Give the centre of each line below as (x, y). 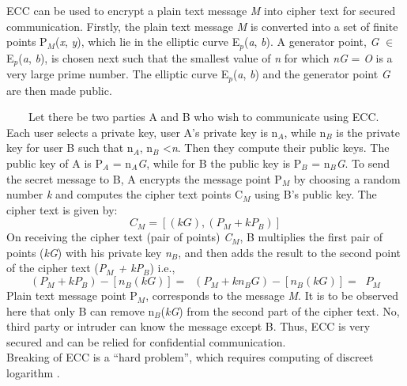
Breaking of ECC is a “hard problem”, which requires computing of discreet (190, 357)
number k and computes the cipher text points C (125, 194)
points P (27, 42)
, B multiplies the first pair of (311, 237)
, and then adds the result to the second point (289, 252)
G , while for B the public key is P (220, 163)
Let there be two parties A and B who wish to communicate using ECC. (203, 117)
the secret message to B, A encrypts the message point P (144, 178)
